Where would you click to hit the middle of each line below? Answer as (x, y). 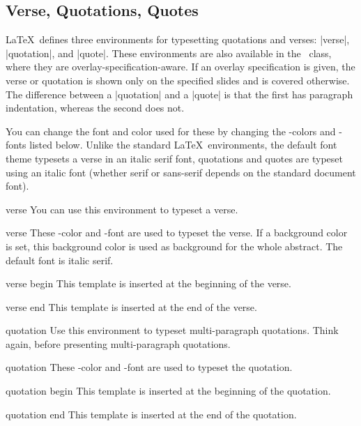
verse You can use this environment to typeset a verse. (122, 209)
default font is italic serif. (60, 260)
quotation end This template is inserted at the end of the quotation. (151, 414)
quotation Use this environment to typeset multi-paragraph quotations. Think (172, 330)
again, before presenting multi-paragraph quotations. (118, 343)
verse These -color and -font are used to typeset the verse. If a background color (177, 233)
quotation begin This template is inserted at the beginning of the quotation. (168, 391)
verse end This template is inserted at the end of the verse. (131, 306)
